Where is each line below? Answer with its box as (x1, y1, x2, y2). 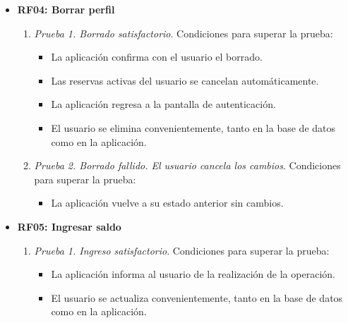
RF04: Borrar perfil (17, 2, 115, 16)
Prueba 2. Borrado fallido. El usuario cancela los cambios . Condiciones (34, 158, 341, 173)
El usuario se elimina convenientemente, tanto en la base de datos (51, 120, 336, 135)
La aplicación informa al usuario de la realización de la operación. (51, 267, 335, 281)
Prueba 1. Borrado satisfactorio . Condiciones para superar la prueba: (34, 25, 333, 40)
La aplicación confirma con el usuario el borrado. (51, 49, 263, 64)
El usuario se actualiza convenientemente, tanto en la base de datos (51, 290, 343, 305)
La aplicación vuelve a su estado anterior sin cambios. (51, 195, 284, 210)
